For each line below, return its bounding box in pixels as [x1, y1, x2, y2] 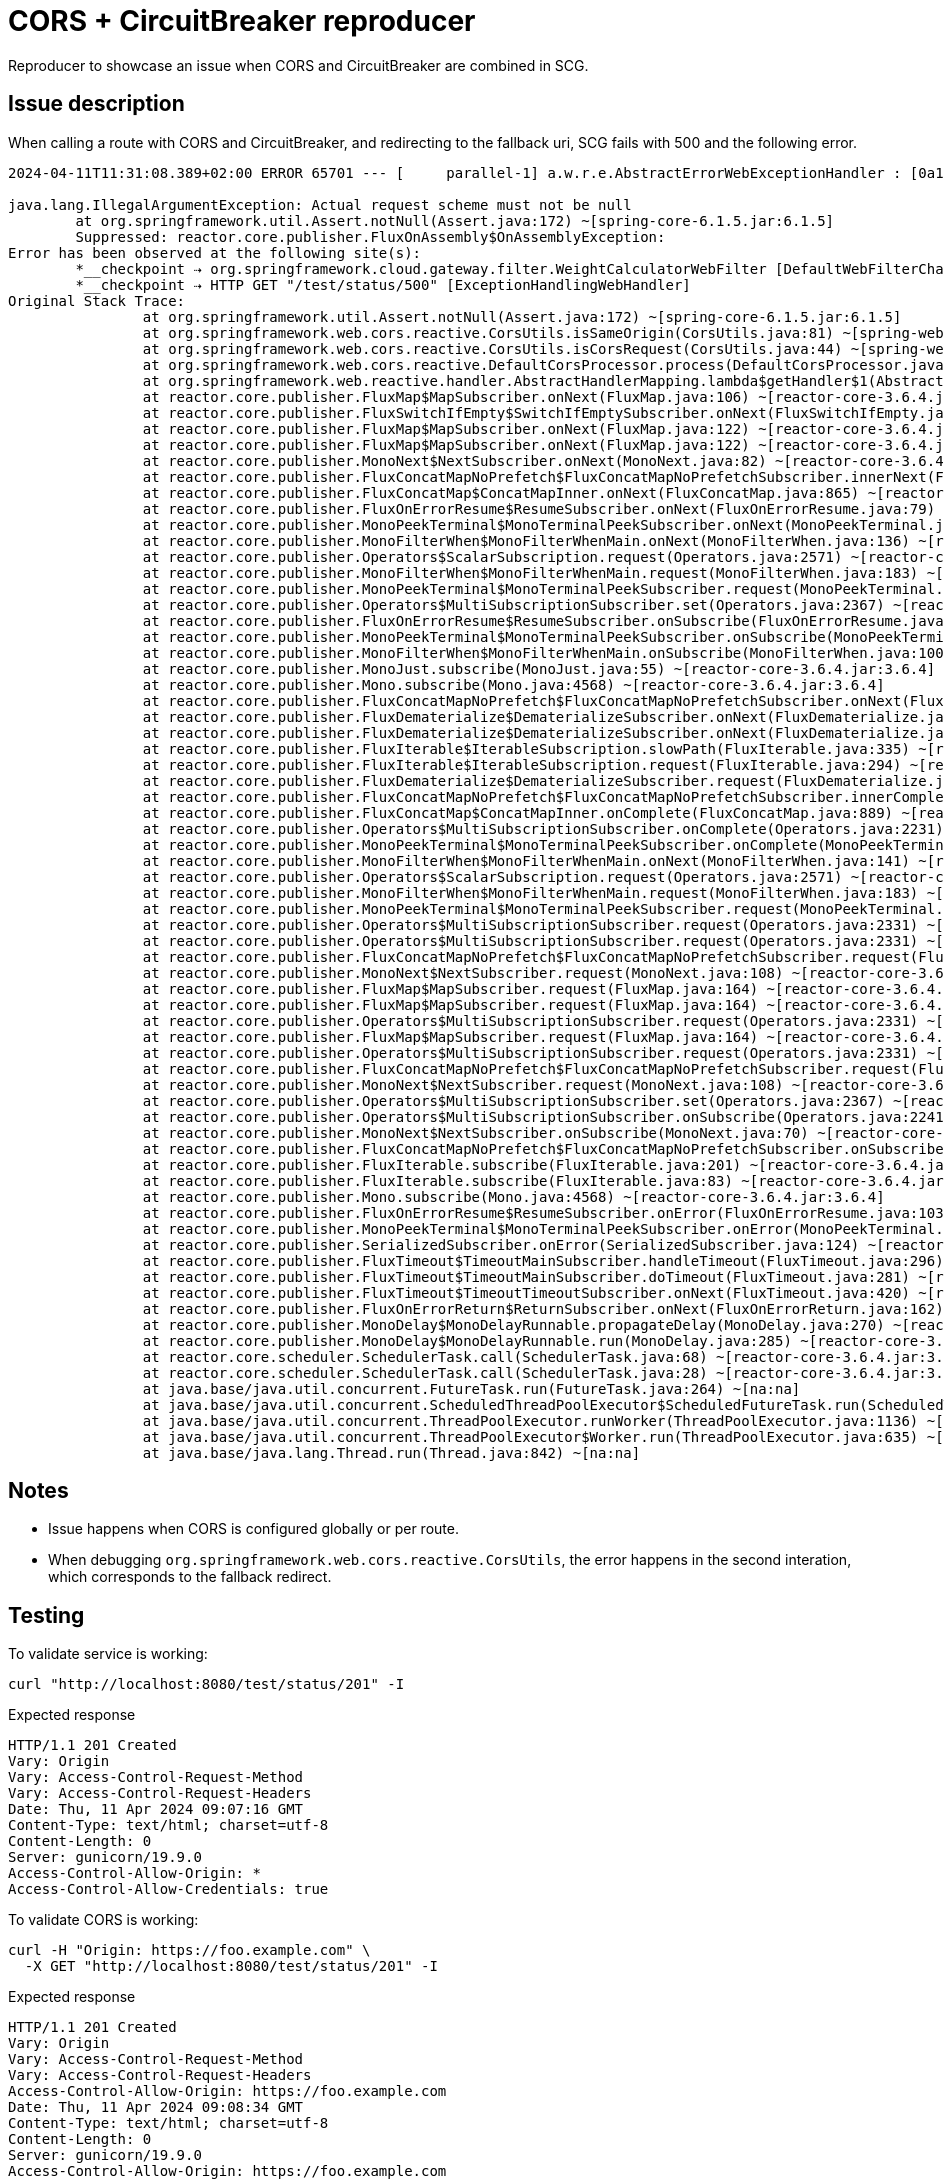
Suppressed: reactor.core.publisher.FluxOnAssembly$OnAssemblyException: [75, 228, 666, 245]
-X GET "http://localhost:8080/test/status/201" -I [24, 1958, 438, 1975]
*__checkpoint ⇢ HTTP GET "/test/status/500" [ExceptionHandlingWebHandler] [75, 276, 691, 293]
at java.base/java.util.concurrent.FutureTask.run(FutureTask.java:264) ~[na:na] [142, 1380, 801, 1397]
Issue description [8, 91, 185, 117]
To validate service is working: [8, 1645, 208, 1663]
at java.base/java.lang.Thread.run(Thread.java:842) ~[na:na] [142, 1444, 641, 1461]
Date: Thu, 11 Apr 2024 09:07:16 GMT [8, 1801, 304, 1818]
